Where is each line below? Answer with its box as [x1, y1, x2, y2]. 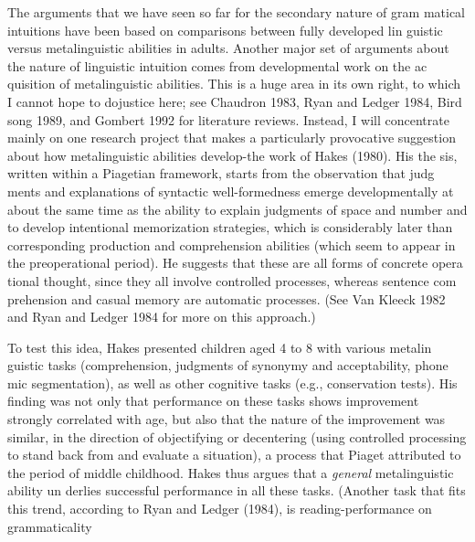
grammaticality [7, 516, 92, 536]
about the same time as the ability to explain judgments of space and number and [7, 199, 468, 218]
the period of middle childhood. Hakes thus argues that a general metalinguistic [7, 462, 454, 482]
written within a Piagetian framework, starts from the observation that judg [7, 164, 435, 183]
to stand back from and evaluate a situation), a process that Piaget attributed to [7, 445, 461, 464]
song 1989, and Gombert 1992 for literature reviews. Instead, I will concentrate [7, 110, 449, 129]
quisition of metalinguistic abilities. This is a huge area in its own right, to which [7, 74, 460, 93]
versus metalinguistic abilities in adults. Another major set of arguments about [7, 38, 449, 58]
